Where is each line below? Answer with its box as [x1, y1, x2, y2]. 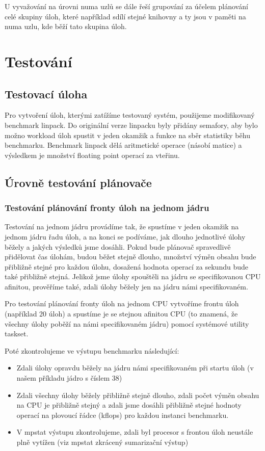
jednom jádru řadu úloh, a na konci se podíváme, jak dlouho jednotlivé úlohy [5, 231, 246, 242]
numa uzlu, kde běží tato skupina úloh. [5, 21, 127, 32]
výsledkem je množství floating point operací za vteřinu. [5, 149, 180, 160]
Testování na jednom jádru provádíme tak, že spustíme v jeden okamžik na [5, 221, 239, 232]
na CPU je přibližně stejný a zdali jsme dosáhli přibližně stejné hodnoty [16, 400, 242, 410]
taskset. [5, 328, 29, 339]
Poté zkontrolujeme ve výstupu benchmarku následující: [5, 345, 179, 356]
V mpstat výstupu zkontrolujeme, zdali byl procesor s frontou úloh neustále [16, 427, 253, 437]
